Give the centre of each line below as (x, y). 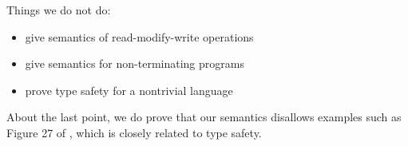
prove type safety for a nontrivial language (129, 90)
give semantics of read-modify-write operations (139, 36)
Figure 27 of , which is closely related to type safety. (134, 132)
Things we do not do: (59, 10)
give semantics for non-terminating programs (135, 63)
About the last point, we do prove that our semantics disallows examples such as (204, 117)
